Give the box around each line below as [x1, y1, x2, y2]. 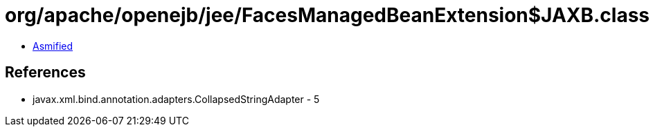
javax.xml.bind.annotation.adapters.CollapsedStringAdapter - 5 [33, 93, 320, 105]
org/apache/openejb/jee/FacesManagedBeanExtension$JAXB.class [5, 3, 650, 27]
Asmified [33, 39, 73, 52]
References [5, 64, 86, 82]
